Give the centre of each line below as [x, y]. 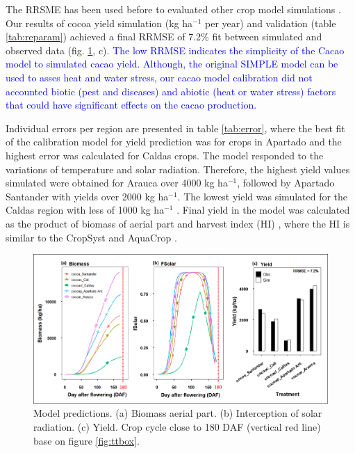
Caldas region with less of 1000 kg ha [85, 210]
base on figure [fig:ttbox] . [86, 440]
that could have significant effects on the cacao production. [131, 105]
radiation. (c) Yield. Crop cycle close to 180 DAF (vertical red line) [177, 426]
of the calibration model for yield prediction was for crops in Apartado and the [174, 142]
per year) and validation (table [271, 23]
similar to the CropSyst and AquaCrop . [91, 237]
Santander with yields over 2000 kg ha [87, 196]
